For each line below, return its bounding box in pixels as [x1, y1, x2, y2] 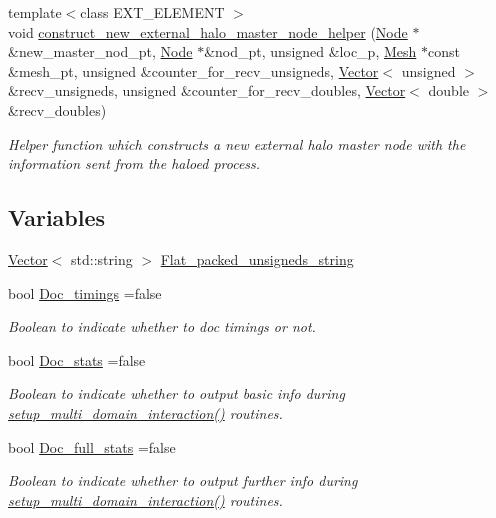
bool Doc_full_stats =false [8, 436, 176, 457]
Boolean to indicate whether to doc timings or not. [8, 316, 316, 337]
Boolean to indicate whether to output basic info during [8, 383, 345, 404]
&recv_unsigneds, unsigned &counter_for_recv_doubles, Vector [8, 80, 406, 101]
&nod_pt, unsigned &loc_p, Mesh [204, 41, 417, 62]
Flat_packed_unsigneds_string [160, 248, 354, 269]
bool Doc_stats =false [8, 349, 146, 370]
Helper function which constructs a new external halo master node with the [8, 133, 466, 154]
